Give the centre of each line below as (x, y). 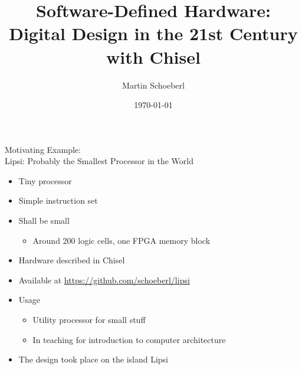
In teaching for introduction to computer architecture (129, 339)
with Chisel (153, 56)
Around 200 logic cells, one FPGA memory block (122, 240)
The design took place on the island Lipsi (93, 359)
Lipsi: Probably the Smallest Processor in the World (99, 161)
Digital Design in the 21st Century (153, 33)
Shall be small (44, 221)
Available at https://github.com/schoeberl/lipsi (104, 280)
